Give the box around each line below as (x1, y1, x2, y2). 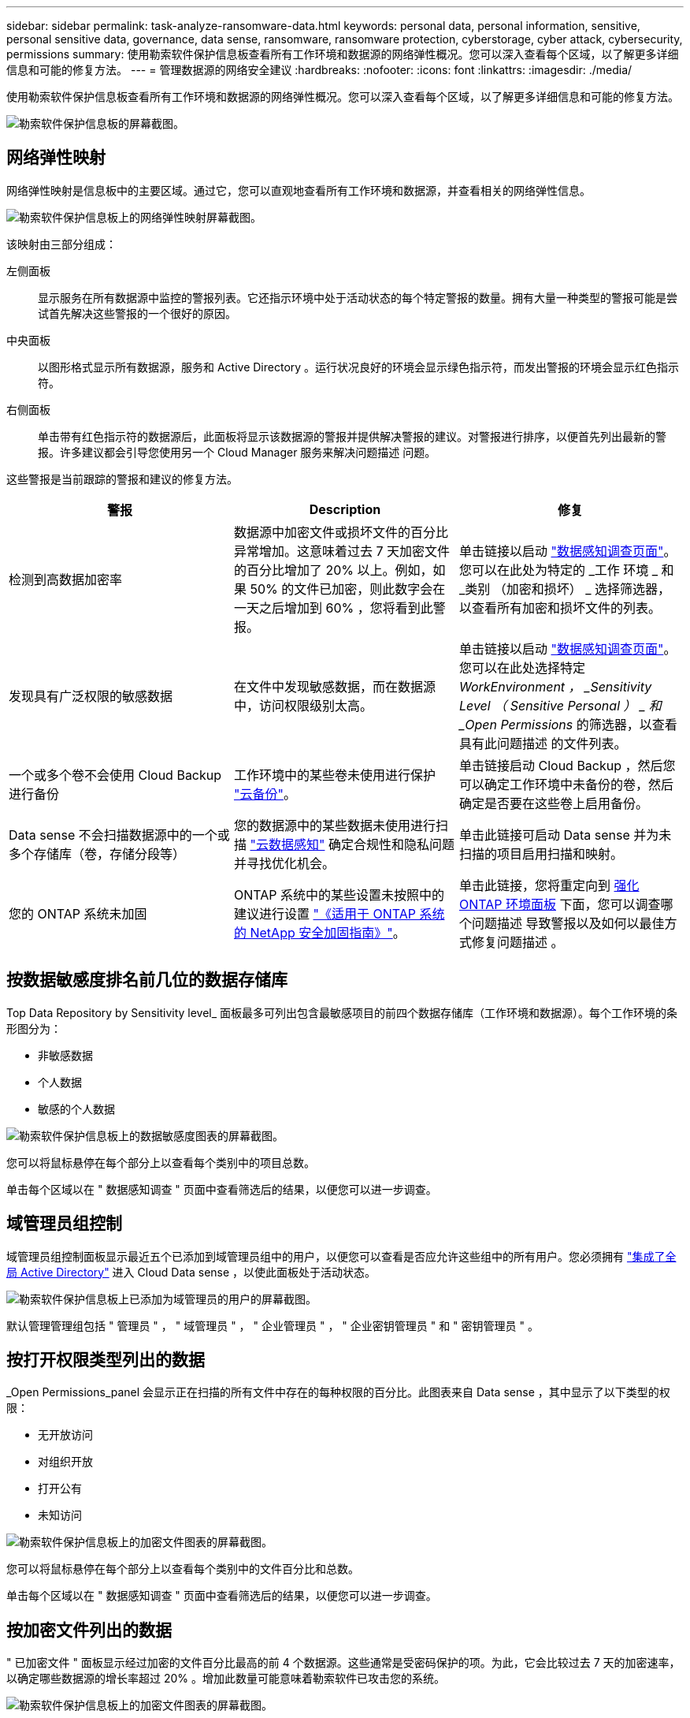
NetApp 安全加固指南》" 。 (250, 924, 406, 941)
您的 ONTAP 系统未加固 (9, 905, 147, 922)
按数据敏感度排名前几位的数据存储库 (6, 970, 287, 990)
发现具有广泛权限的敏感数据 (9, 688, 173, 704)
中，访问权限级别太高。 (233, 697, 373, 714)
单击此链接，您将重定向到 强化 (458, 877, 640, 893)
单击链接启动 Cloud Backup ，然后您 (458, 757, 676, 773)
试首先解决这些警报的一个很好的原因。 (38, 306, 236, 320)
